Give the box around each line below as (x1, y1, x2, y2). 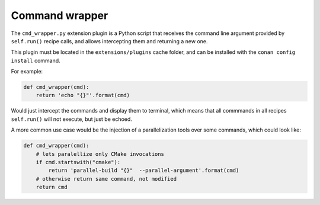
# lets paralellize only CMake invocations (36, 150, 164, 157)
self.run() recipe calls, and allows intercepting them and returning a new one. (11, 37, 208, 44)
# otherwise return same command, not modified (36, 175, 177, 182)
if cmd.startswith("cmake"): (36, 159, 121, 166)
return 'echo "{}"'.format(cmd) (36, 92, 130, 99)
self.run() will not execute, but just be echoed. (11, 116, 133, 123)
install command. (11, 57, 60, 64)
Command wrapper (11, 9, 108, 22)
